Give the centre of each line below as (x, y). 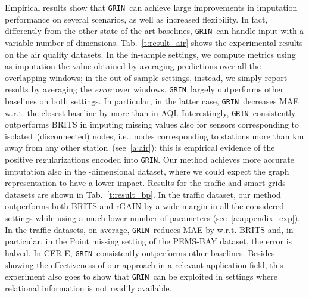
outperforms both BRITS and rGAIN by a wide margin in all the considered (145, 206)
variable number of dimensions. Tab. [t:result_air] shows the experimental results (154, 42)
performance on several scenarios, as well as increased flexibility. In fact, (136, 19)
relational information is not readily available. (88, 288)
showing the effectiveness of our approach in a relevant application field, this (144, 264)
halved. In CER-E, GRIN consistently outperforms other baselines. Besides (140, 252)
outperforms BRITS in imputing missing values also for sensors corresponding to (152, 124)
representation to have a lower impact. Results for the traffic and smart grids (145, 183)
